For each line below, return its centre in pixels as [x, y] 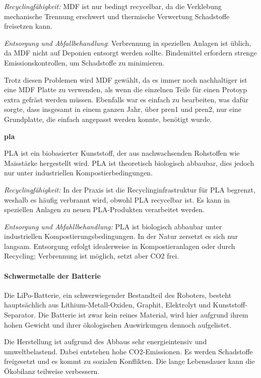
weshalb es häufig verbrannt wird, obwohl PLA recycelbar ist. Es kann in [117, 199]
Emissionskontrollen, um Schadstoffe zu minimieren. [84, 62]
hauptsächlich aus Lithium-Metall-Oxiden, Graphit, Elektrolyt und [107, 305]
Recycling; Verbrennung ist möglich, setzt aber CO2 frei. [92, 256]
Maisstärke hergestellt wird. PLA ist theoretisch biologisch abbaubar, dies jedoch [129, 163]
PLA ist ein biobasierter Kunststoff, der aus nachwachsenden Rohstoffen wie [122, 153]
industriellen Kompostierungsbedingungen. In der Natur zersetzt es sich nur [121, 236]
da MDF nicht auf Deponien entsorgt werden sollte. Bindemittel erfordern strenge [130, 53]
